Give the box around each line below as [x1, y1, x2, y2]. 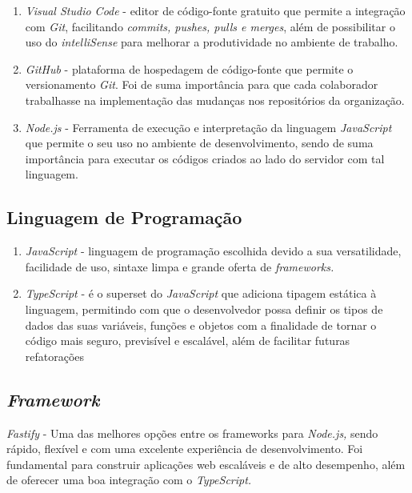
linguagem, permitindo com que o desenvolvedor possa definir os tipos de [25, 300, 383, 317]
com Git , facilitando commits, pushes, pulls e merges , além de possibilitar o [25, 18, 395, 34]
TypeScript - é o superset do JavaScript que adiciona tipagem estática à [25, 285, 377, 302]
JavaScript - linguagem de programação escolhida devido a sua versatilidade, [25, 242, 402, 259]
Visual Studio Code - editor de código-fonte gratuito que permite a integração [25, 2, 406, 18]
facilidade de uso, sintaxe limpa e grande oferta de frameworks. [25, 258, 334, 275]
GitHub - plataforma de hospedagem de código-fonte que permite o [25, 60, 354, 77]
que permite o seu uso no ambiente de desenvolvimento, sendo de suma [25, 134, 374, 151]
